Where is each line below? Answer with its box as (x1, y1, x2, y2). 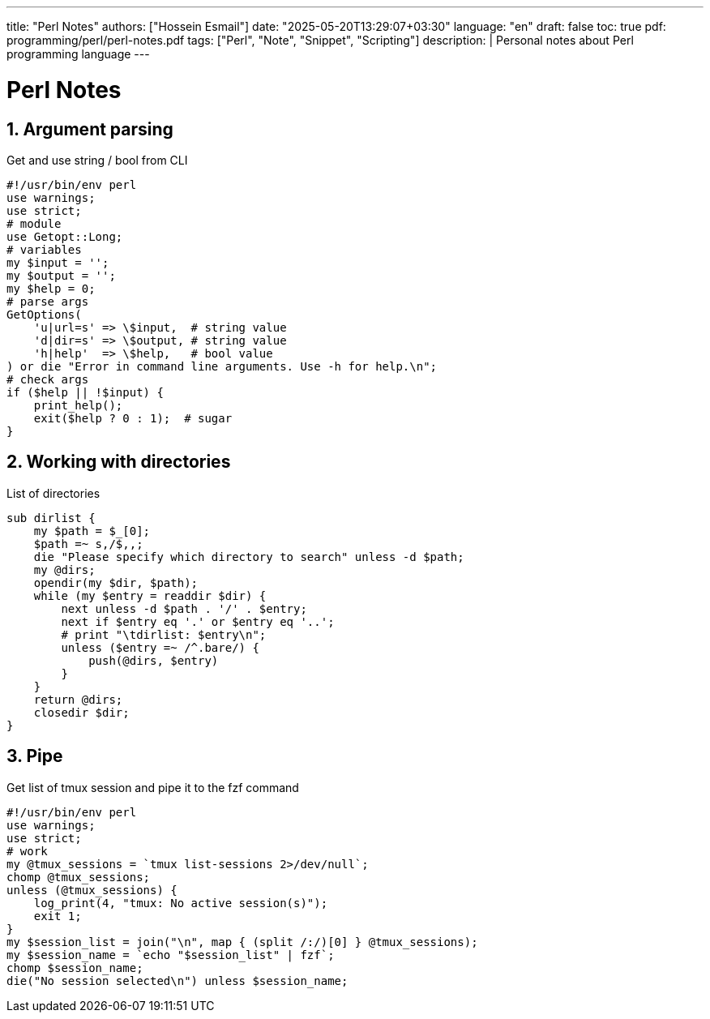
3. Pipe (6, 746, 63, 767)
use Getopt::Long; (6, 229, 123, 243)
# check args (6, 372, 89, 386)
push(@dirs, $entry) (88, 653, 219, 667)
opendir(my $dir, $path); (33, 576, 199, 589)
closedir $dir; (33, 705, 130, 719)
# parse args (6, 294, 89, 308)
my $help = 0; (6, 281, 96, 295)
